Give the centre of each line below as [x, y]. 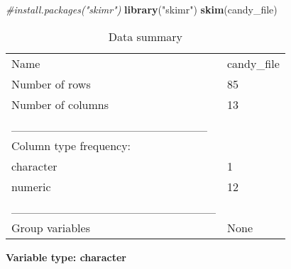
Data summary [145, 36]
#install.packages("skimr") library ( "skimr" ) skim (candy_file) [142, 9]
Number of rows [51, 84]
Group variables [51, 227]
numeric [31, 186]
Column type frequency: [71, 145]
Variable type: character [66, 257]
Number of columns [60, 104]
